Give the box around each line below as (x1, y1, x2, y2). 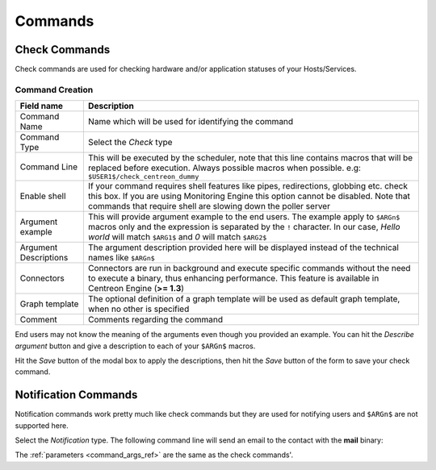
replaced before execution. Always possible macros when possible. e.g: (87, 162, 361, 173)
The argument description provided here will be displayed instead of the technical (87, 242, 400, 253)
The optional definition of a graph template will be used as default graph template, (87, 293, 400, 305)
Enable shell (19, 190, 66, 202)
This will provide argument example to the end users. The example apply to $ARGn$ (87, 211, 400, 223)
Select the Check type (87, 137, 173, 148)
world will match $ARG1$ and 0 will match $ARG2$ (87, 231, 267, 243)
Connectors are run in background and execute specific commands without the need (87, 263, 411, 274)
